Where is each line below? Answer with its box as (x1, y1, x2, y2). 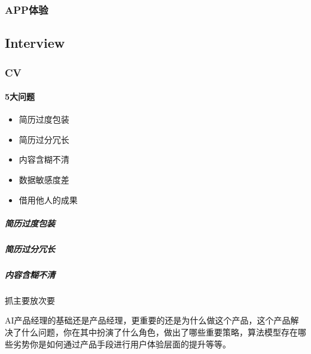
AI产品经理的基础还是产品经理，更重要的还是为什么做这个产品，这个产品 (5, 314, 291, 326)
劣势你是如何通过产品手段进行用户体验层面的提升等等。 (13, 337, 231, 350)
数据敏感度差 (19, 173, 69, 186)
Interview (5, 33, 65, 52)
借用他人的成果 (19, 193, 78, 206)
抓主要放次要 (5, 294, 55, 306)
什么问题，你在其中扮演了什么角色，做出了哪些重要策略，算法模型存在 (21, 325, 298, 338)
